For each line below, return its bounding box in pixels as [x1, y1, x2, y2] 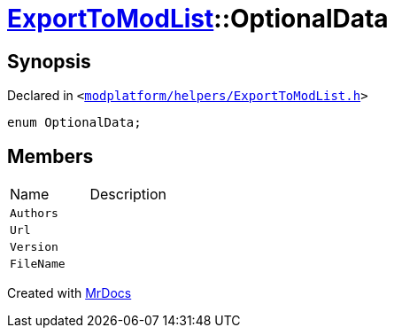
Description [89, 185, 166, 204]
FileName [10, 257, 66, 271]
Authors [10, 206, 58, 221]
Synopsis [7, 50, 91, 73]
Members [7, 144, 94, 167]
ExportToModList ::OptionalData [7, 4, 389, 34]
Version [10, 240, 58, 254]
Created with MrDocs [7, 285, 132, 301]
